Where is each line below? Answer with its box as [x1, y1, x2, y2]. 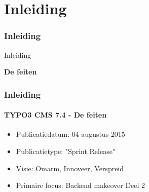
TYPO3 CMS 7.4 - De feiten [4, 109, 107, 120]
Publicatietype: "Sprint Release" [16, 146, 116, 157]
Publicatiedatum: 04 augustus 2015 [16, 129, 125, 139]
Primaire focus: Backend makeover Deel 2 [16, 180, 145, 190]
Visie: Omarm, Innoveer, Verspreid [16, 163, 124, 173]
